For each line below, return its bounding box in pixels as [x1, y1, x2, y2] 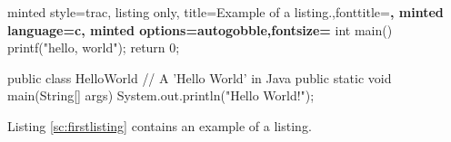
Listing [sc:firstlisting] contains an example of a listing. [7, 116, 312, 135]
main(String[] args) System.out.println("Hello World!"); [7, 86, 315, 105]
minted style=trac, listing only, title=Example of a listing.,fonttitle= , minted [7, 3, 444, 21]
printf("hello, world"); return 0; [7, 38, 180, 57]
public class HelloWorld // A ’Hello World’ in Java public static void [7, 68, 392, 87]
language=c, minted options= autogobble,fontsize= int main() [7, 20, 393, 39]
